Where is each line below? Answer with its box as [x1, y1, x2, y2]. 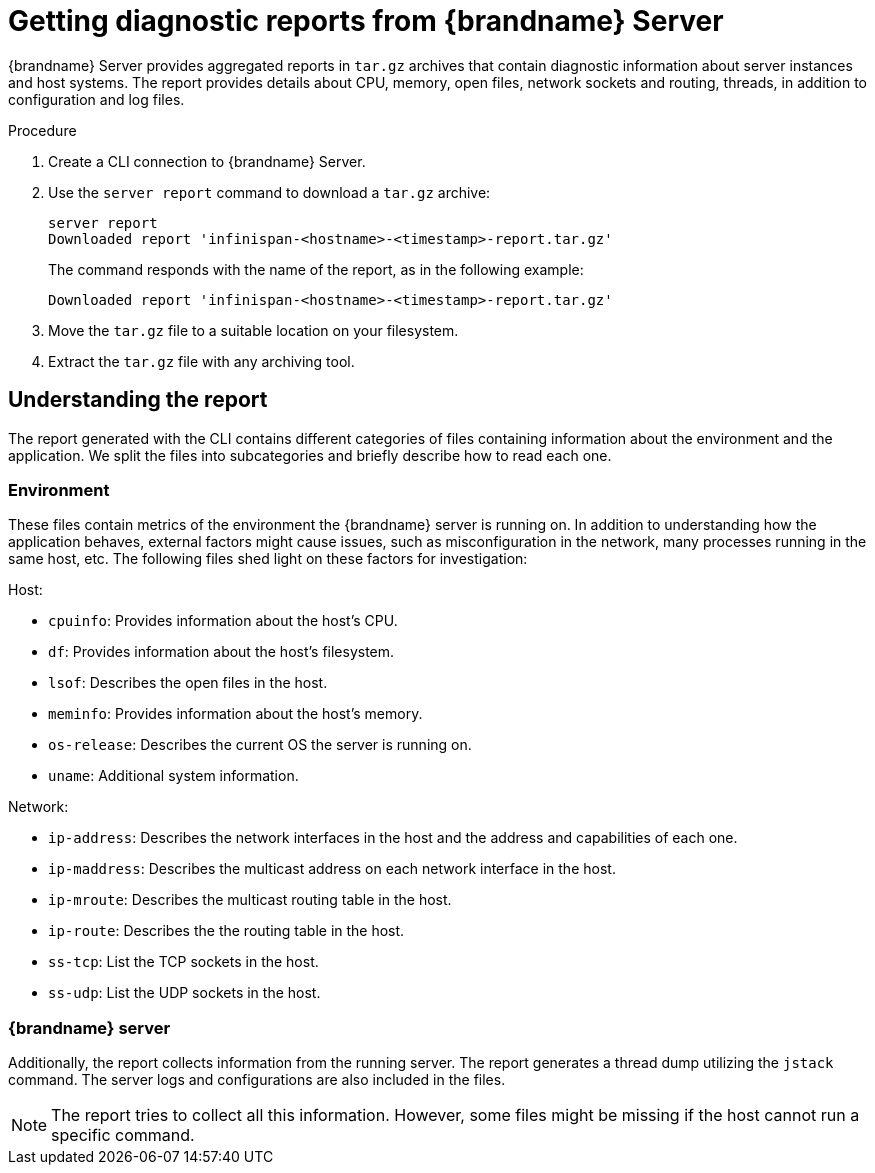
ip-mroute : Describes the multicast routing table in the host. [48, 891, 452, 909]
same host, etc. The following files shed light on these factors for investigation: [8, 550, 528, 568]
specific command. [51, 1125, 195, 1146]
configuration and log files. [8, 90, 185, 108]
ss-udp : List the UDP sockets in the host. [48, 984, 321, 1002]
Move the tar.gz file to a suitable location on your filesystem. [48, 321, 459, 339]
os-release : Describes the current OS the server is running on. [48, 736, 472, 754]
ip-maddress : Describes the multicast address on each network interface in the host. [48, 860, 616, 878]
